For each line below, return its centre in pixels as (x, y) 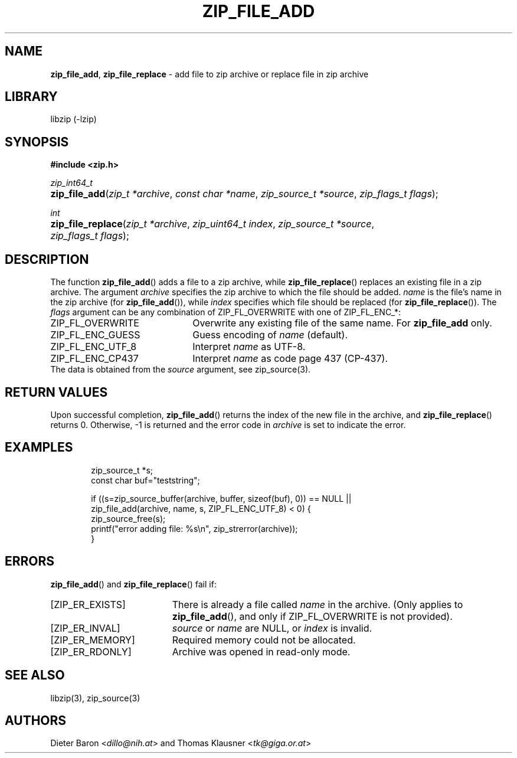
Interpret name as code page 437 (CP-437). (290, 359)
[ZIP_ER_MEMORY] (93, 640)
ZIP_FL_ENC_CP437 (94, 359)
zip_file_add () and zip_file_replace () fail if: (133, 584)
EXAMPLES (39, 447)
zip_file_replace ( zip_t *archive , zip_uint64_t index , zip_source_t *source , (212, 224)
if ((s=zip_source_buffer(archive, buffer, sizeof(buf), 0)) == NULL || (221, 498)
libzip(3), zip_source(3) (95, 698)
